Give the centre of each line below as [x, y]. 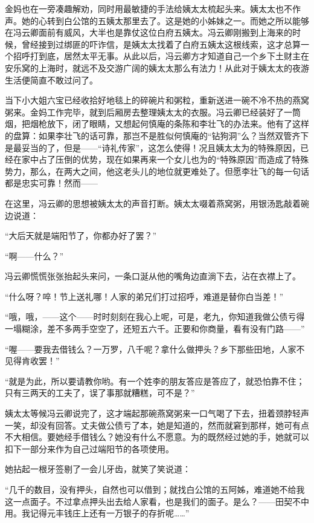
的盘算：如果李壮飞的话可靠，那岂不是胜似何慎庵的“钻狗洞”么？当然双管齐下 [157, 135]
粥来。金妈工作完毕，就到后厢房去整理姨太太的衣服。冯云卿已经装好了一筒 [153, 112]
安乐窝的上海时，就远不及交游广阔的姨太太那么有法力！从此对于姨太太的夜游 [157, 67]
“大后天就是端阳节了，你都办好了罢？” [81, 236]
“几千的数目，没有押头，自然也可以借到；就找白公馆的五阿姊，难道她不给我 [155, 489]
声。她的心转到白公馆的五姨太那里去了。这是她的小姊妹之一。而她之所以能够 [157, 20]
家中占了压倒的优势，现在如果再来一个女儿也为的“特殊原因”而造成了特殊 [165, 159]
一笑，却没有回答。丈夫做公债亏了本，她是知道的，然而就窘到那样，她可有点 [157, 425]
